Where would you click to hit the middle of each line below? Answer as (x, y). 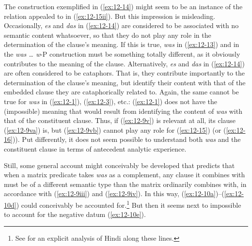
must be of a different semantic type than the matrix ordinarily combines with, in (125, 184)
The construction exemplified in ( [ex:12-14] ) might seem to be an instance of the (123, 6)
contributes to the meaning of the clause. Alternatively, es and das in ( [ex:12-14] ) (124, 63)
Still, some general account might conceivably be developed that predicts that (119, 165)
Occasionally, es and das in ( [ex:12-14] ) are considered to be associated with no (121, 25)
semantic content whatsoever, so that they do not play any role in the (108, 35)
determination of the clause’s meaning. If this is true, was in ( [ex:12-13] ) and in (122, 44)
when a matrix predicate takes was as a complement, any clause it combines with (125, 175)
